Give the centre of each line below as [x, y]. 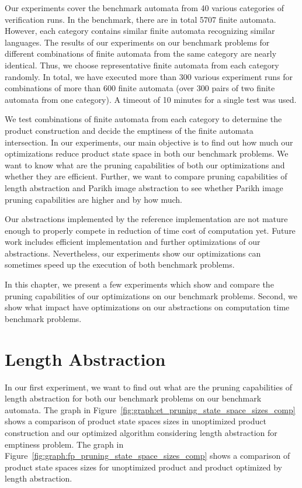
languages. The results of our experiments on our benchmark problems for [137, 42]
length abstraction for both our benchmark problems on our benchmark [133, 398]
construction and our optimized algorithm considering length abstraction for [141, 432]
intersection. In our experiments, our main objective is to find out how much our [149, 142]
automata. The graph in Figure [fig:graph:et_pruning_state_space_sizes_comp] [150, 409]
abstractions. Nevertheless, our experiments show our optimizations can [133, 253]
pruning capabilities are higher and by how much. [93, 199]
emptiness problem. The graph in [64, 444]
